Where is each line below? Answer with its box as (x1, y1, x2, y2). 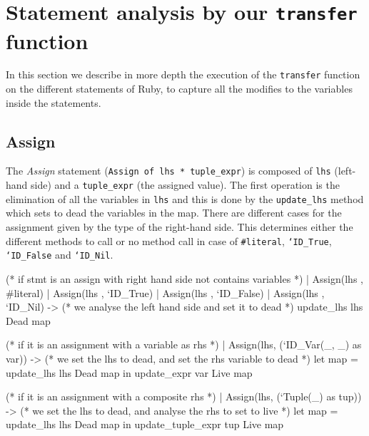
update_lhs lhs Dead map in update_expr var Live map (6, 365, 253, 380)
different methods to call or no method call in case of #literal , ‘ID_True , (6, 233, 332, 248)
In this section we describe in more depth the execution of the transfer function (6, 67, 360, 82)
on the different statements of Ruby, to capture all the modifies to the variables (6, 81, 353, 96)
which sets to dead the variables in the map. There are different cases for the (6, 205, 342, 220)
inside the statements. (6, 95, 101, 110)
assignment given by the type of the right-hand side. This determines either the (6, 219, 353, 234)
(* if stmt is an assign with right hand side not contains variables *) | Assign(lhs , (6, 271, 363, 286)
